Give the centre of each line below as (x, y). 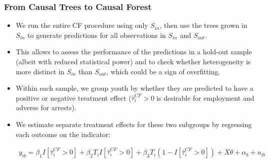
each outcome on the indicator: (63, 134)
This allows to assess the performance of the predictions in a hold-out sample (134, 52)
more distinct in (40, 71)
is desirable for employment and (205, 97)
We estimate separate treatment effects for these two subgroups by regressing (134, 124)
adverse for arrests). (46, 107)
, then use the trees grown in (204, 25)
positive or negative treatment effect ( (74, 97)
